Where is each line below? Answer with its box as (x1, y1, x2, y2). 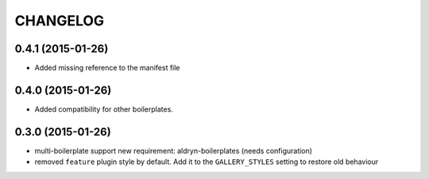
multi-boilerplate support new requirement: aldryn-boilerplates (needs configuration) (34, 146, 313, 155)
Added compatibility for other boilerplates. (34, 104, 174, 114)
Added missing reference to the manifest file (34, 63, 180, 73)
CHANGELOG (14, 12, 105, 29)
